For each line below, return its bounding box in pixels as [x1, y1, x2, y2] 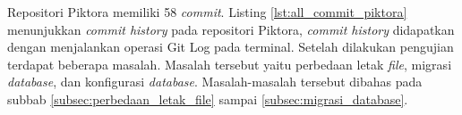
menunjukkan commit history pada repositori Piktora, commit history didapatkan [7, 20, 455, 38]
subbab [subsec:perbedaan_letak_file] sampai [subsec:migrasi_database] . [7, 89, 408, 108]
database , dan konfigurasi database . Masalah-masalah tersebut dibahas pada [7, 72, 423, 91]
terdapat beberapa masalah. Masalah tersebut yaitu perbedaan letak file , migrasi [7, 54, 452, 73]
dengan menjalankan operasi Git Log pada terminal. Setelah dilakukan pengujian [7, 37, 454, 56]
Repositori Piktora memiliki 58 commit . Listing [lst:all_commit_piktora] [7, 3, 407, 21]
